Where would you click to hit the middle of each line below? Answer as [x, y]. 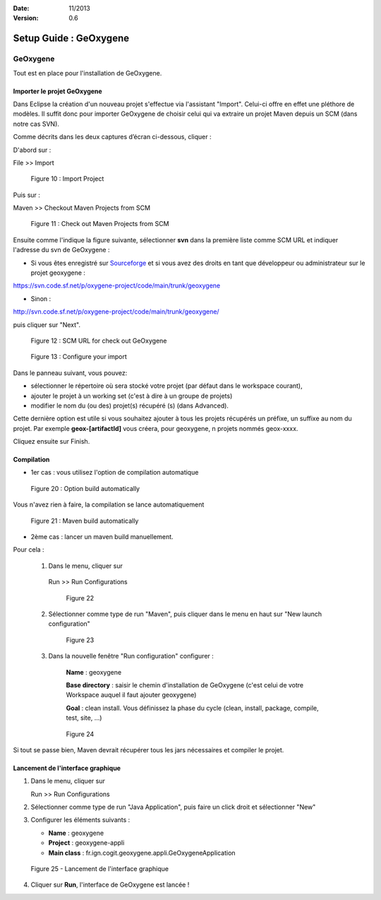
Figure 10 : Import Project [67, 179]
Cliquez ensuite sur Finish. [52, 442]
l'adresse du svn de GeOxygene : [61, 250]
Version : [26, 18]
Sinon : [41, 298]
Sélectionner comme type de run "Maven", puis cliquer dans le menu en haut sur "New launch [185, 614]
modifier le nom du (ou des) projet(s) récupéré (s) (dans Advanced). [130, 405]
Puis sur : [26, 195]
